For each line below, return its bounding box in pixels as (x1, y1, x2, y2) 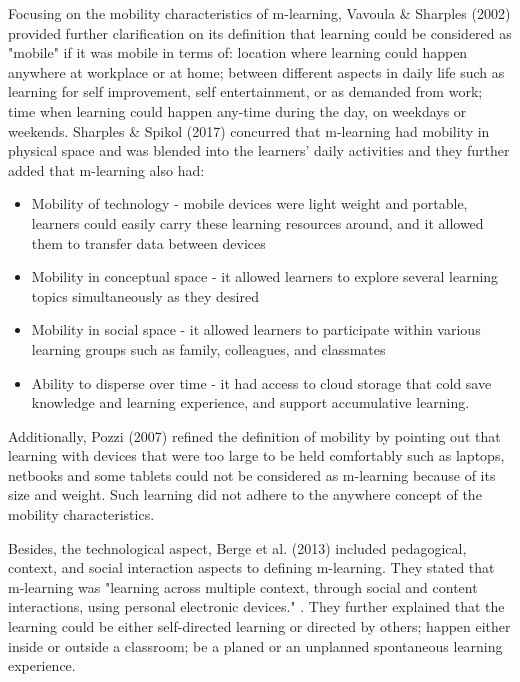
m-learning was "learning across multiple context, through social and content (8, 576, 478, 597)
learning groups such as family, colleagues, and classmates (31, 338, 386, 359)
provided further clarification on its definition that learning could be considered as (8, 22, 512, 43)
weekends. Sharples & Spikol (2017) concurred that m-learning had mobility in (8, 120, 490, 141)
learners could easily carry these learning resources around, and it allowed (31, 212, 484, 233)
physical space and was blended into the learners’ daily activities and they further (8, 140, 510, 161)
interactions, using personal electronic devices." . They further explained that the (8, 596, 505, 617)
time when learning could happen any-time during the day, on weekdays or (8, 100, 467, 121)
